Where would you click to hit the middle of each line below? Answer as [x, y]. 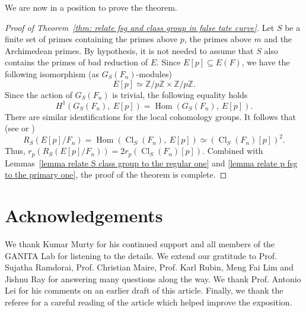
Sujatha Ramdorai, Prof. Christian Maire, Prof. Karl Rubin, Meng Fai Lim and [149, 267]
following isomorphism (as [52, 73]
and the [278, 39]
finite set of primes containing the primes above [91, 39]
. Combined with [233, 151]
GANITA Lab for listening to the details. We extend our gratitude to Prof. [141, 255]
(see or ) [20, 128]
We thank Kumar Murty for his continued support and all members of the [140, 244]
